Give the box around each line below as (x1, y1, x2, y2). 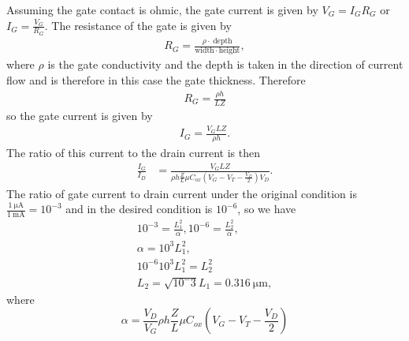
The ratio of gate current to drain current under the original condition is (6, 185, 357, 201)
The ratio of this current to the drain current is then (6, 144, 261, 161)
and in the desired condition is (65, 200, 213, 217)
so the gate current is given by (6, 107, 153, 123)
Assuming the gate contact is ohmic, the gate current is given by (6, 2, 318, 17)
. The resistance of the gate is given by (44, 17, 232, 33)
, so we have (237, 200, 296, 217)
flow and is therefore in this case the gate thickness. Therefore (6, 72, 306, 88)
